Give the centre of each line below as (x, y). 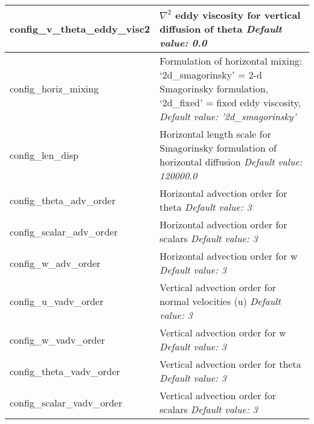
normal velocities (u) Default (220, 301)
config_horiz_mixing (54, 88)
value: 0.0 (183, 43)
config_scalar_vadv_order (66, 402)
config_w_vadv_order (57, 339)
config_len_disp (44, 155)
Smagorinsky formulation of (218, 148)
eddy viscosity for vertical (238, 15)
